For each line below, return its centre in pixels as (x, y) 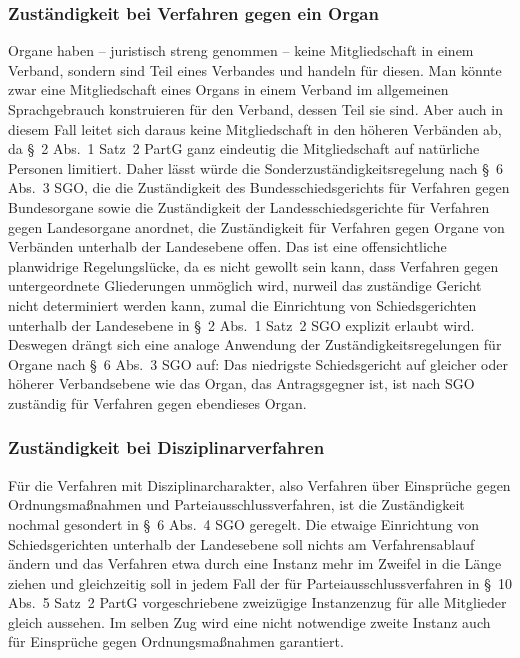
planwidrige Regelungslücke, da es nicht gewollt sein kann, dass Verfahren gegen (253, 265)
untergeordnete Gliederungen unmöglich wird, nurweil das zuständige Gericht (245, 285)
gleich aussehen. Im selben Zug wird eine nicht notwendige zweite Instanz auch (249, 621)
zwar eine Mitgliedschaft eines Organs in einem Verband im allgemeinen (228, 89)
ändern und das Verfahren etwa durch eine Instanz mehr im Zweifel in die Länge (255, 563)
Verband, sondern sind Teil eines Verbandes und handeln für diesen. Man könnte (255, 69)
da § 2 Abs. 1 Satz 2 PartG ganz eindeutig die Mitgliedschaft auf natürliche (244, 148)
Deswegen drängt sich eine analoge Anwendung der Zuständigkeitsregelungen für (255, 344)
